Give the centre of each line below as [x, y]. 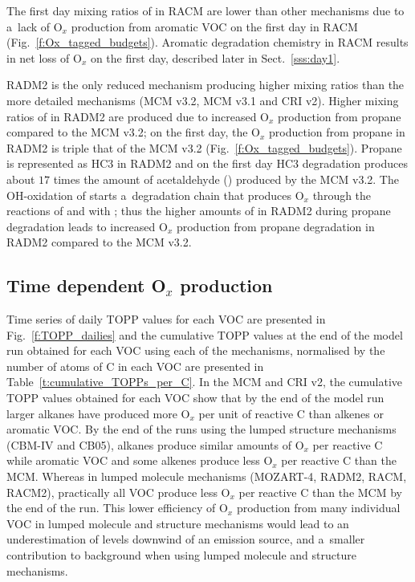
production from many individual [318, 508]
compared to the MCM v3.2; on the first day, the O [133, 132]
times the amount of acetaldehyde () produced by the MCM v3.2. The [226, 179]
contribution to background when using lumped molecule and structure [181, 555]
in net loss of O [44, 57]
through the [342, 195]
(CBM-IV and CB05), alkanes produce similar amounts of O [155, 444]
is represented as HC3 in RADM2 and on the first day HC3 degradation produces [207, 163]
